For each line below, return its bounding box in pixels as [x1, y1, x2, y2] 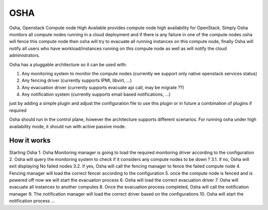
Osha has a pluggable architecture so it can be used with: [9, 61, 127, 67]
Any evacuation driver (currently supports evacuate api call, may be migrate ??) [21, 84, 185, 90]
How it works [9, 136, 51, 145]
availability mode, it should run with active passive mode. [9, 123, 126, 129]
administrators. [9, 52, 40, 58]
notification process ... [9, 198, 55, 204]
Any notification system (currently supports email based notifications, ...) [21, 92, 171, 98]
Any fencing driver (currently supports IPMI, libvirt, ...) [21, 77, 132, 84]
